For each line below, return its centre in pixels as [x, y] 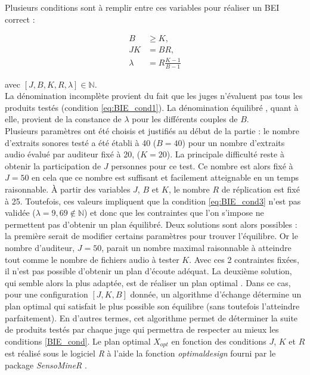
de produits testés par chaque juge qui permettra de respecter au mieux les [142, 329]
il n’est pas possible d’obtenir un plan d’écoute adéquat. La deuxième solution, [148, 271]
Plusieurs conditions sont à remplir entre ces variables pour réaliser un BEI [142, 7]
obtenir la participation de [53, 165]
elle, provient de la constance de [63, 119]
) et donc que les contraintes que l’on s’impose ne [174, 213]
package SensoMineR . [46, 365]
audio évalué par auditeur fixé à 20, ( [73, 154]
